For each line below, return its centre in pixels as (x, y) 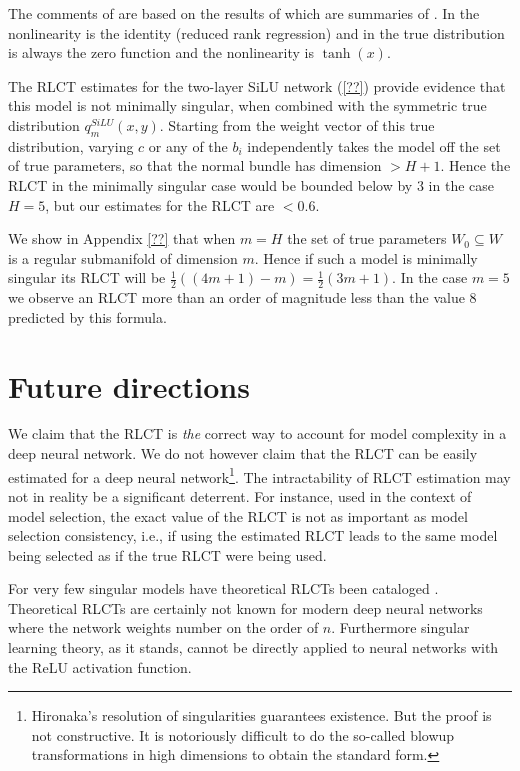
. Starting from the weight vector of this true (297, 124)
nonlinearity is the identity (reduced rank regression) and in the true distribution (256, 32)
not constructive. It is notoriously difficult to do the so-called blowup (243, 734)
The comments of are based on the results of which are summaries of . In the (244, 13)
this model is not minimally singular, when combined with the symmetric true (247, 105)
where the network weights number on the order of (163, 627)
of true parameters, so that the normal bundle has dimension (195, 165)
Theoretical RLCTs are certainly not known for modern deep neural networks (245, 607)
